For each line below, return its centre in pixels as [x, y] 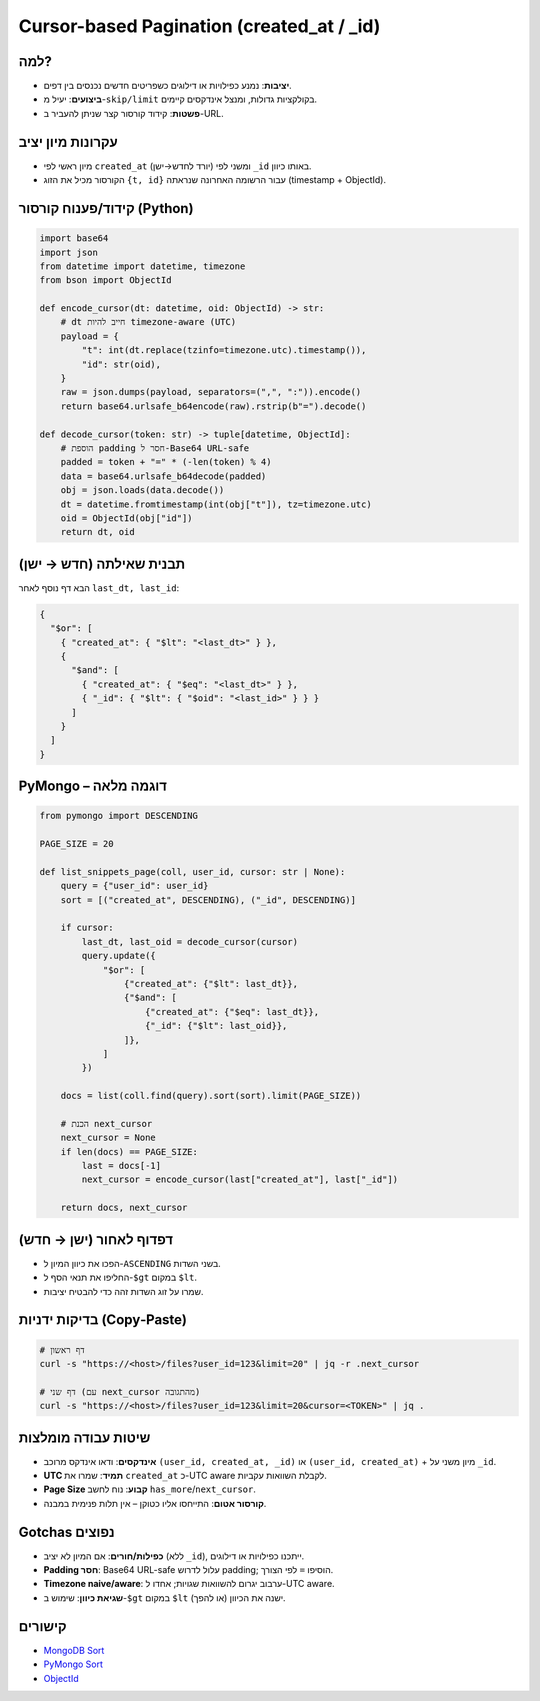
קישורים [42, 1626]
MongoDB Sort [74, 1650]
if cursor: [87, 928]
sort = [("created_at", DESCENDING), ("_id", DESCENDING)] [208, 899]
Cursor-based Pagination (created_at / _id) [199, 26]
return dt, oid [97, 532]
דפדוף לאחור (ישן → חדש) [96, 1239]
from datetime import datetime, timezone [142, 266]
